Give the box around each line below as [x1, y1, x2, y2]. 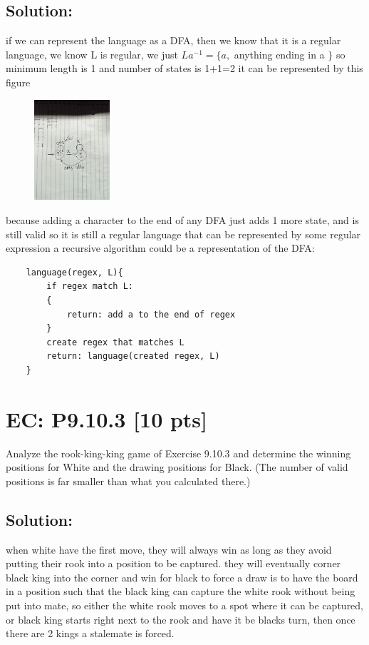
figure [6, 74, 31, 89]
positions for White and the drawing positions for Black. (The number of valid [6, 459, 348, 474]
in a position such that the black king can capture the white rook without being [6, 584, 355, 599]
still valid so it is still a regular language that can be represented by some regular [6, 226, 361, 241]
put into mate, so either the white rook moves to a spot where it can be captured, [6, 597, 364, 612]
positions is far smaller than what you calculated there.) [6, 473, 251, 488]
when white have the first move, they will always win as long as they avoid [6, 542, 332, 557]
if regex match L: [46, 281, 133, 292]
